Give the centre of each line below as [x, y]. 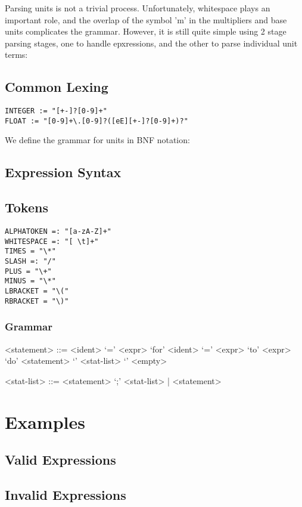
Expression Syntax [63, 172]
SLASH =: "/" [30, 262]
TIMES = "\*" [30, 251]
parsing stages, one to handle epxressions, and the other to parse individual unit [151, 43]
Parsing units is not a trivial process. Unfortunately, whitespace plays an [138, 8]
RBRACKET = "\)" [37, 301]
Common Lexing [57, 87]
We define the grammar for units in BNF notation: [97, 140]
